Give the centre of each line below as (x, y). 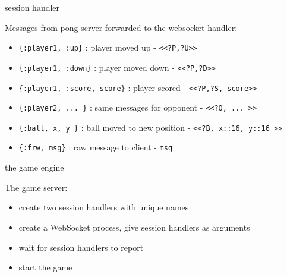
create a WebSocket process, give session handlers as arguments (134, 227)
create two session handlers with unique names (104, 207)
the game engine (34, 167)
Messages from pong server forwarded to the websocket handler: (121, 27)
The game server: (36, 187)
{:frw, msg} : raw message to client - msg (96, 147)
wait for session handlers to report (81, 247)
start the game (45, 267)
